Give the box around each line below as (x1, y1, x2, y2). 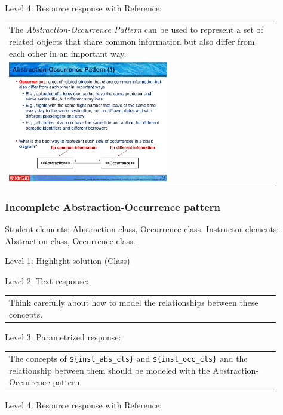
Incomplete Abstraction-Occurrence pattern (5, 199, 221, 214)
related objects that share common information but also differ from (9, 35, 255, 47)
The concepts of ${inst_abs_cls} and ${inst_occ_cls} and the (9, 352, 248, 365)
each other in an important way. (9, 47, 127, 59)
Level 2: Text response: (5, 274, 89, 287)
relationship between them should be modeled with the (9, 364, 210, 376)
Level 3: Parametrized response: (5, 330, 121, 343)
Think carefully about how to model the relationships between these (9, 296, 259, 309)
